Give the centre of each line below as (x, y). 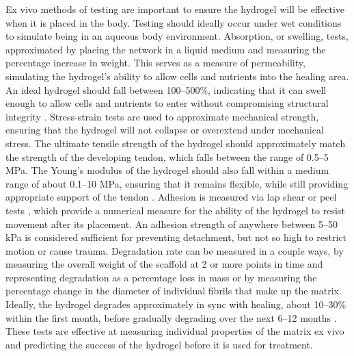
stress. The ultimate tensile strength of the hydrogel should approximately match (176, 143)
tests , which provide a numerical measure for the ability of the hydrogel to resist (175, 210)
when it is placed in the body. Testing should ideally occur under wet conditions (174, 22)
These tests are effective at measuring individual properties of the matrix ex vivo (175, 331)
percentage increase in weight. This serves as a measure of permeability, (155, 63)
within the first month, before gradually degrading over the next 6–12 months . (171, 317)
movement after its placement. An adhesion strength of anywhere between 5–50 (172, 224)
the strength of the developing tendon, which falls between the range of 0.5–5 (167, 156)
